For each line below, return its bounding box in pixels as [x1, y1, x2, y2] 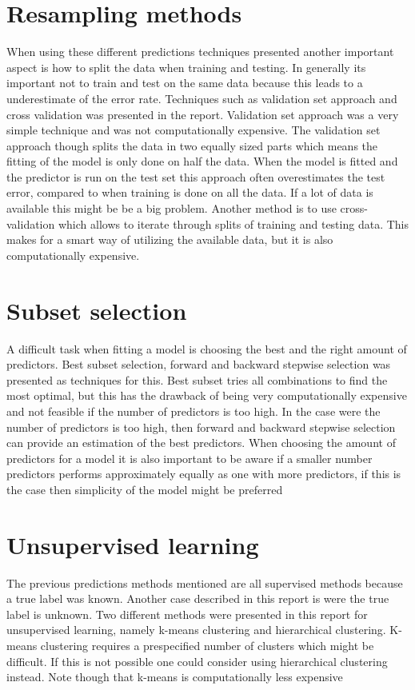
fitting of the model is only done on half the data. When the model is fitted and [6, 153, 398, 170]
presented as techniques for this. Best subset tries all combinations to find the [6, 371, 388, 388]
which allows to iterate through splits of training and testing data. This [58, 215, 409, 232]
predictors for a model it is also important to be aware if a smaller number [6, 449, 373, 466]
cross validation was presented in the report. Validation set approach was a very [6, 106, 399, 122]
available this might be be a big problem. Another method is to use [6, 200, 337, 217]
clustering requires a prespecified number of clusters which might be [40, 637, 374, 653]
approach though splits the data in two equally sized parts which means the [6, 137, 378, 154]
